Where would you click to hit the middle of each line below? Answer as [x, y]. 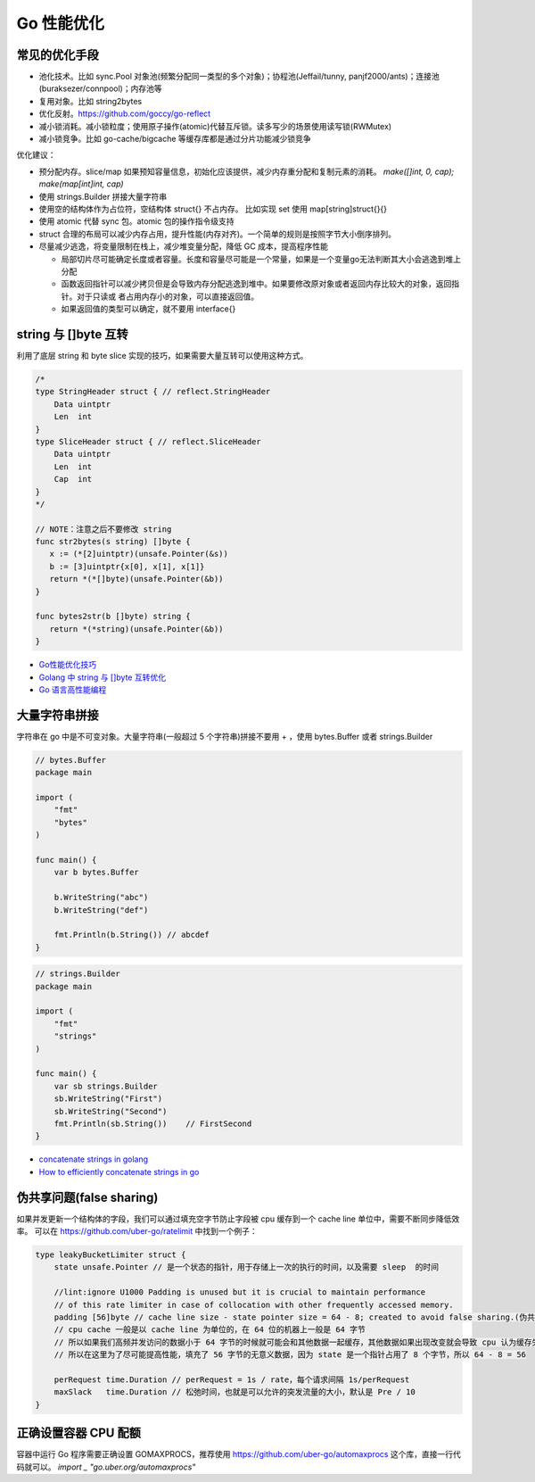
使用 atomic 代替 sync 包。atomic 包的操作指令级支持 [136, 221]
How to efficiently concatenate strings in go [119, 1172]
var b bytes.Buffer [97, 873]
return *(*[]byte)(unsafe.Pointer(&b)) [136, 579]
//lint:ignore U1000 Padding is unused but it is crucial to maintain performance [240, 1292]
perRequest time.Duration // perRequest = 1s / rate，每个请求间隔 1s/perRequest [232, 1379]
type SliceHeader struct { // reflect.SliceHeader [148, 441]
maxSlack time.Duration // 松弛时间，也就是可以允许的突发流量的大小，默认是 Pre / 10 [235, 1392]
